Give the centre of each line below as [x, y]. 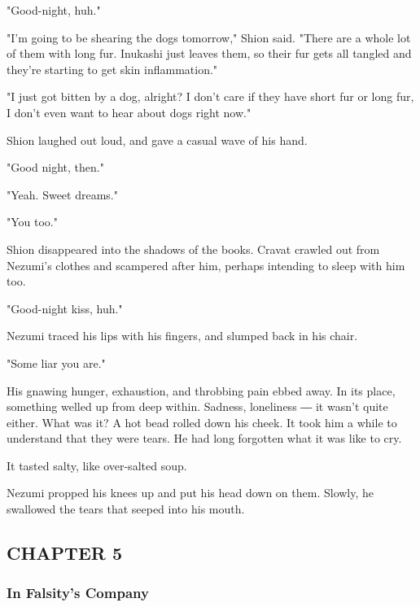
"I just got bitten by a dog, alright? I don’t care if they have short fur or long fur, [210, 96]
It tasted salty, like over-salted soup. [97, 465]
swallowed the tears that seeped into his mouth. [126, 509]
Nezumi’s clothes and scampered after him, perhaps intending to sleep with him [206, 265]
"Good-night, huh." [54, 10]
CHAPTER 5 [65, 553]
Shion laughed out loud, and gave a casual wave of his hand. [157, 140]
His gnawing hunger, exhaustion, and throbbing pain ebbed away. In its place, [201, 390]
